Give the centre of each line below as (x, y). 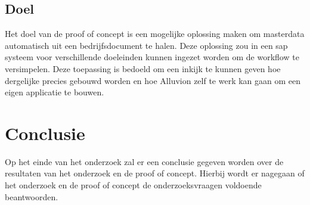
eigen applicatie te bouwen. (55, 92)
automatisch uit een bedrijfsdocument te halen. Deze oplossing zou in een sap (146, 45)
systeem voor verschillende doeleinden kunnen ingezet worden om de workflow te (152, 57)
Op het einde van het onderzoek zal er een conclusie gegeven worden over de (144, 161)
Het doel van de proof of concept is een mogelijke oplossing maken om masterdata (155, 34)
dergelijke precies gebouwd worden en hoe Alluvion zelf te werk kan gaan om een (153, 80)
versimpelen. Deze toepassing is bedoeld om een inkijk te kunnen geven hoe (143, 68)
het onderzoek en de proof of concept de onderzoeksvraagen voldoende (133, 185)
